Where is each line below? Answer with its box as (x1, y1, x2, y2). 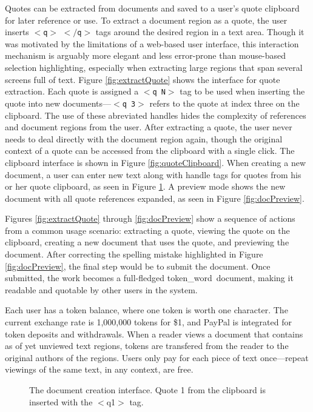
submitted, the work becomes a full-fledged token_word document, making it (5, 271, 294, 284)
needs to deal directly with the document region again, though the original (5, 132, 283, 145)
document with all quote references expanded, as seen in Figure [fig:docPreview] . (5, 191, 305, 204)
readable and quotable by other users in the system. (5, 283, 198, 296)
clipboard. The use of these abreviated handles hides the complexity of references (5, 108, 306, 121)
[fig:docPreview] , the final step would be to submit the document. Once (5, 259, 271, 272)
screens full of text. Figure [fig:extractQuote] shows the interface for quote (5, 73, 280, 85)
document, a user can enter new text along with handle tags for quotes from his (5, 168, 301, 181)
